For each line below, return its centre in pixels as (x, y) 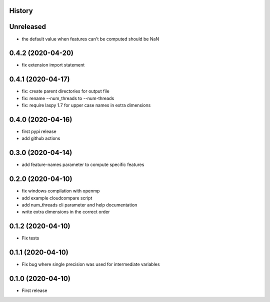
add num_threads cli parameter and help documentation (79, 205)
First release (34, 290)
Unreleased (28, 27)
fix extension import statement (53, 65)
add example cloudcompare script (57, 198)
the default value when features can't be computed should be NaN (90, 39)
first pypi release (39, 131)
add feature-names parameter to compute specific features (83, 164)
